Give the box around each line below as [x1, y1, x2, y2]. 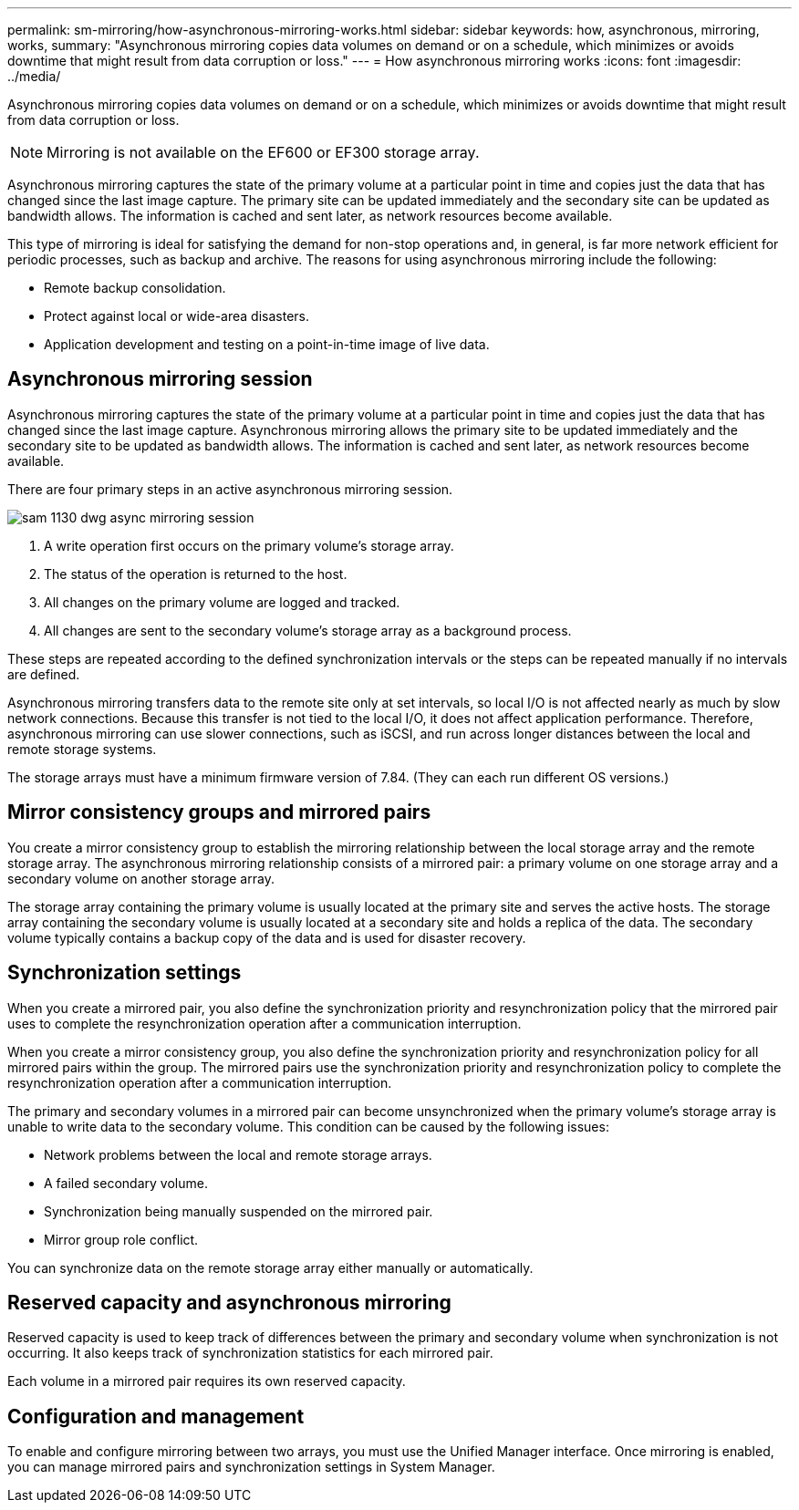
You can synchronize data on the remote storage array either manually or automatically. [7, 1259, 534, 1276]
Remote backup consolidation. [44, 280, 226, 295]
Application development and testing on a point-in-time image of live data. [44, 336, 490, 352]
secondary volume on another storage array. [7, 870, 275, 886]
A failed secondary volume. [44, 1174, 208, 1191]
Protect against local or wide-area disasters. [44, 308, 310, 324]
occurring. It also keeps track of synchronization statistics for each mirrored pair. [7, 1345, 493, 1361]
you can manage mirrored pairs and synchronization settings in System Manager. [7, 1459, 495, 1475]
